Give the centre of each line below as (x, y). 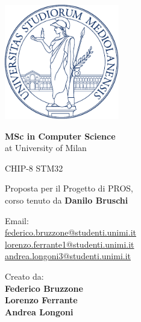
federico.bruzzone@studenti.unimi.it (70, 232)
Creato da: (24, 276)
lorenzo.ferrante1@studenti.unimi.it (70, 244)
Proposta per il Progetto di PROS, (69, 188)
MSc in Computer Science (60, 136)
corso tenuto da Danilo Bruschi (67, 200)
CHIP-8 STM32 (34, 168)
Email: (17, 220)
